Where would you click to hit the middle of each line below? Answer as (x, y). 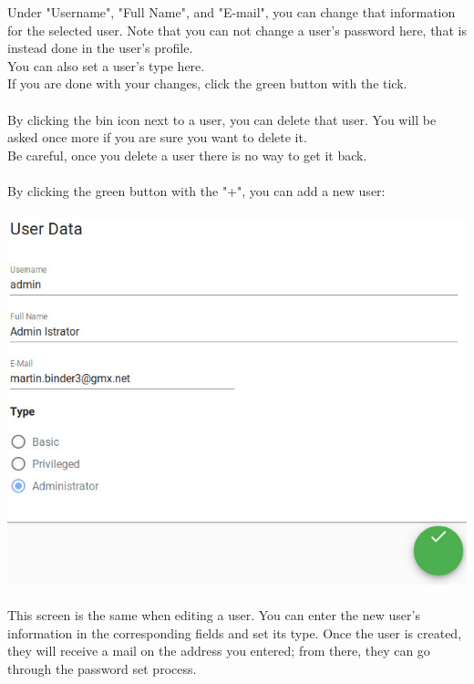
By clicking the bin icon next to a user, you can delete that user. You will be (222, 119)
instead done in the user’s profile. (100, 48)
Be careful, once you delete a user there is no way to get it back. (187, 155)
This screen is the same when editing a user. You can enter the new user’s (214, 615)
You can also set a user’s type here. (106, 65)
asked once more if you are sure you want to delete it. (157, 137)
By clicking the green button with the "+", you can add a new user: (196, 190)
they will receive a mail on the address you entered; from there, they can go (219, 651)
